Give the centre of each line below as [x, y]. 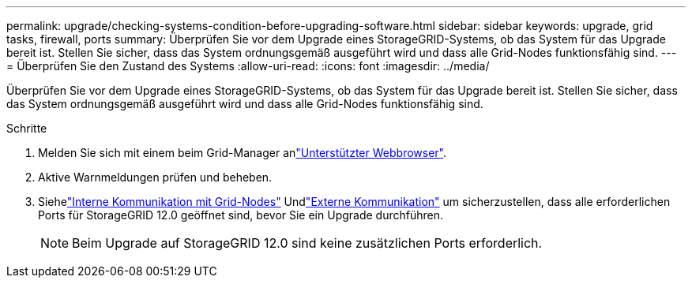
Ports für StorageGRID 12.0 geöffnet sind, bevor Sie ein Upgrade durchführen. [241, 215]
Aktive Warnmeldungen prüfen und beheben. [155, 177]
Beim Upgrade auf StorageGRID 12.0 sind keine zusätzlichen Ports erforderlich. [307, 243]
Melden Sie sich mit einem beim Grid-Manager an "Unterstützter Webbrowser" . [243, 153]
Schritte [27, 128]
